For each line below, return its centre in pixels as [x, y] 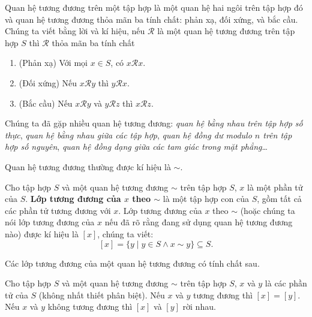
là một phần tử [275, 187]
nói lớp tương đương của [50, 222]
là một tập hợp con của [206, 199]
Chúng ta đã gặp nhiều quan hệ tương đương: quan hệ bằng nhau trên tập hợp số [154, 123]
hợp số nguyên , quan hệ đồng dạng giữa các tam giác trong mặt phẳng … [136, 147]
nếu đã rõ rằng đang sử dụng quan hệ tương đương [199, 222]
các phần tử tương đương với [58, 210]
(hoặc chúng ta [268, 210]
